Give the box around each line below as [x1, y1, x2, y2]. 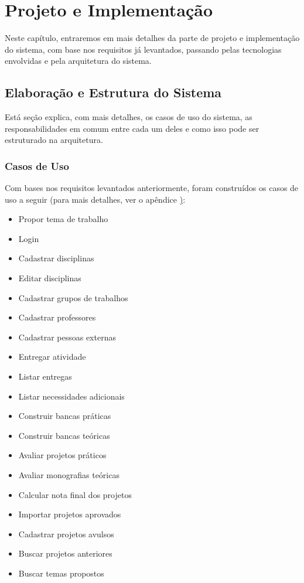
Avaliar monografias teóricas [18, 469, 119, 481]
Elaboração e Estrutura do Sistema [5, 83, 222, 101]
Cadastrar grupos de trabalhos [18, 291, 128, 304]
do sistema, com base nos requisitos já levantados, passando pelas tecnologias [5, 43, 282, 55]
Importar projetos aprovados [18, 508, 121, 520]
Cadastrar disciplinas [18, 252, 94, 264]
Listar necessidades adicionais [18, 390, 125, 402]
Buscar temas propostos [18, 567, 104, 579]
